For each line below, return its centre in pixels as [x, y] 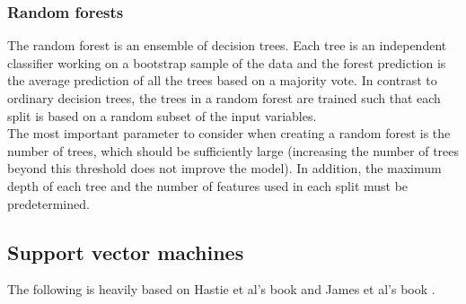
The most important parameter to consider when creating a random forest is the [229, 133]
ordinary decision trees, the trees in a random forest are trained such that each [224, 98]
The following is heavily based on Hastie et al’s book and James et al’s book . [221, 289]
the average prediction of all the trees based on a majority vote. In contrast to [222, 80]
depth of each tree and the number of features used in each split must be [208, 185]
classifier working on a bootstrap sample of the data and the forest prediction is [227, 62]
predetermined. [48, 203]
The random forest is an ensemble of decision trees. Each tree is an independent [227, 45]
